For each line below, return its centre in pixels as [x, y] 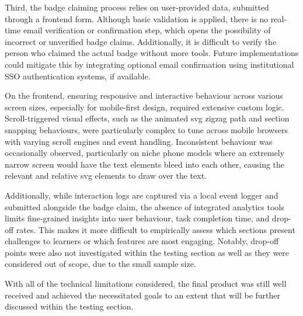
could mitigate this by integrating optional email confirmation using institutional [149, 64]
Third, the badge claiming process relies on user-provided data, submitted [137, 7]
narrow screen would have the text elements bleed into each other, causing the [145, 164]
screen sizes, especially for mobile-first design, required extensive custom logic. [144, 107]
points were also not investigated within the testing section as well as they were [147, 252]
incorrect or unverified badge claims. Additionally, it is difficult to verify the [141, 41]
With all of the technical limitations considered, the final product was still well [146, 284]
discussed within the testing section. [69, 306]
